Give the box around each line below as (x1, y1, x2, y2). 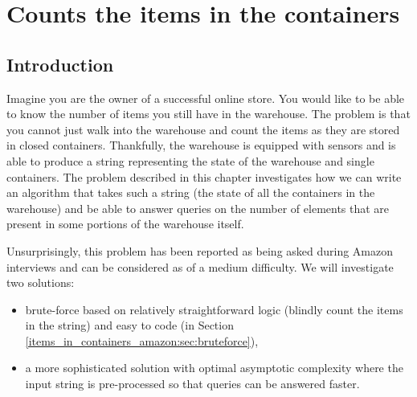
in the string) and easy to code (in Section (25, 317, 234, 334)
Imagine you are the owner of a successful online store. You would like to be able (6, 89, 405, 106)
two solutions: (6, 274, 75, 291)
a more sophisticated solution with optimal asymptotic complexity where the (25, 359, 403, 376)
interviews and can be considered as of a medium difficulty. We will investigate (6, 258, 394, 275)
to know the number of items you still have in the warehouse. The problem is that (6, 105, 411, 122)
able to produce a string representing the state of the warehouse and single (6, 152, 374, 169)
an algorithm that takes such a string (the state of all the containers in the (6, 184, 375, 201)
